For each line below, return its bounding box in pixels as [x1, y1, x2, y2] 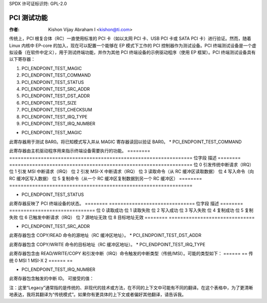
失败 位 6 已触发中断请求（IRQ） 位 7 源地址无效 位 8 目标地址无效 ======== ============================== [9, 214, 255, 220]
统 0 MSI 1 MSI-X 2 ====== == [9, 257, 73, 264]
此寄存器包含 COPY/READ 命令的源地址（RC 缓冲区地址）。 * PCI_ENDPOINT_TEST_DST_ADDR [9, 232, 202, 238]
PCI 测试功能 [9, 13, 48, 22]
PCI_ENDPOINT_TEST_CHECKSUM [21, 107, 92, 113]
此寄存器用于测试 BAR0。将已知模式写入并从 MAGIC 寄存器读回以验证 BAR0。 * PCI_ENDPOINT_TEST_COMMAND [9, 139, 242, 145]
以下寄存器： [9, 56, 36, 62]
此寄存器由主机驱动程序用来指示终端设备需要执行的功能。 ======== [9, 148, 151, 154]
